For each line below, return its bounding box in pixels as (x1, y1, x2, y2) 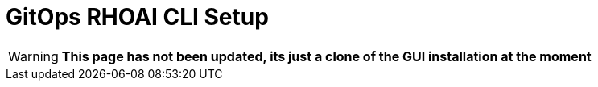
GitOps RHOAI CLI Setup (6, 3, 269, 31)
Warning (8, 48, 59, 64)
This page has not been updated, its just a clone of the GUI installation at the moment (61, 48, 592, 64)
